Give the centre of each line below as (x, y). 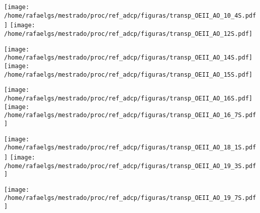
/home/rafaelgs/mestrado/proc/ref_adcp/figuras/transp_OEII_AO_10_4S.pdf (130, 15)
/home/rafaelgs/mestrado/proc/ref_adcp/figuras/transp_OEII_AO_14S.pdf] (128, 58)
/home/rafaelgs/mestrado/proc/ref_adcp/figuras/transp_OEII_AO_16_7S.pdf (130, 115)
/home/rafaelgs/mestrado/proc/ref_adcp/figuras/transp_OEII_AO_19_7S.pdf (130, 198)
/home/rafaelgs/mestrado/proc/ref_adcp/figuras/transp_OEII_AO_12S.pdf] (128, 34)
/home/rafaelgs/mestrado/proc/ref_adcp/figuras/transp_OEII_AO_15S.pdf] (128, 74)
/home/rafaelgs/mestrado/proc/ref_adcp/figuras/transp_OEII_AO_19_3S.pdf (130, 166)
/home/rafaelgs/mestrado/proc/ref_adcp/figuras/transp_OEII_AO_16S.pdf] (128, 98)
